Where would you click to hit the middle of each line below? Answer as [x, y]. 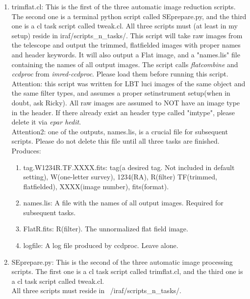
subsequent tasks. [50, 212]
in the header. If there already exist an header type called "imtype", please [123, 112]
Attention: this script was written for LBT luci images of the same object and [128, 83]
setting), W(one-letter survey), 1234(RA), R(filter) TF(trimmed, [120, 177]
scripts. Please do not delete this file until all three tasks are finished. [115, 141]
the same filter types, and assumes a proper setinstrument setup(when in [121, 93]
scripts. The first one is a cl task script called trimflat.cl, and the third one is [127, 271]
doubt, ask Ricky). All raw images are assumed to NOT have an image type [126, 102]
